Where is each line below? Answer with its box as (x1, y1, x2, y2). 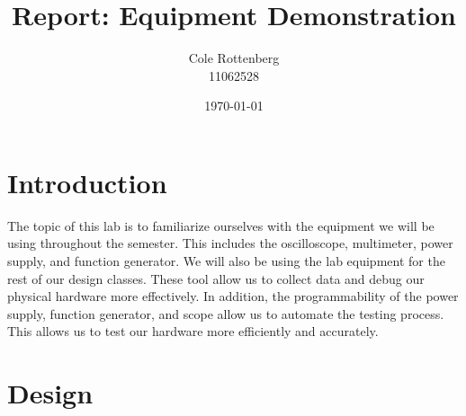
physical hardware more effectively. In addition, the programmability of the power (7, 287, 459, 305)
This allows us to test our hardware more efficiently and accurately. (7, 322, 379, 341)
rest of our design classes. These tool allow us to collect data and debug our (7, 269, 425, 288)
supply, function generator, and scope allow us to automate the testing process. (7, 304, 444, 323)
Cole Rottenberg (188, 49, 280, 67)
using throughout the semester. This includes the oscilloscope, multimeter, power (7, 234, 453, 252)
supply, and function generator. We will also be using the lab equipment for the (7, 252, 445, 270)
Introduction (7, 164, 167, 200)
